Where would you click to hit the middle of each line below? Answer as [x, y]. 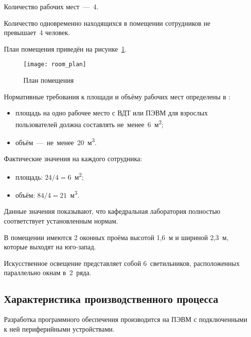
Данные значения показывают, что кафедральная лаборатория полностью [112, 211]
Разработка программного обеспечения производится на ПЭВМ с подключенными [126, 319]
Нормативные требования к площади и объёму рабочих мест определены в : [117, 96]
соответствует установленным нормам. [61, 221]
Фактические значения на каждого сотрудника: [73, 159]
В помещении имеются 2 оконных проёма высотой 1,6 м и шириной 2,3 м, [116, 237]
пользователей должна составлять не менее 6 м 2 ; [89, 123]
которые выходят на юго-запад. [50, 247]
